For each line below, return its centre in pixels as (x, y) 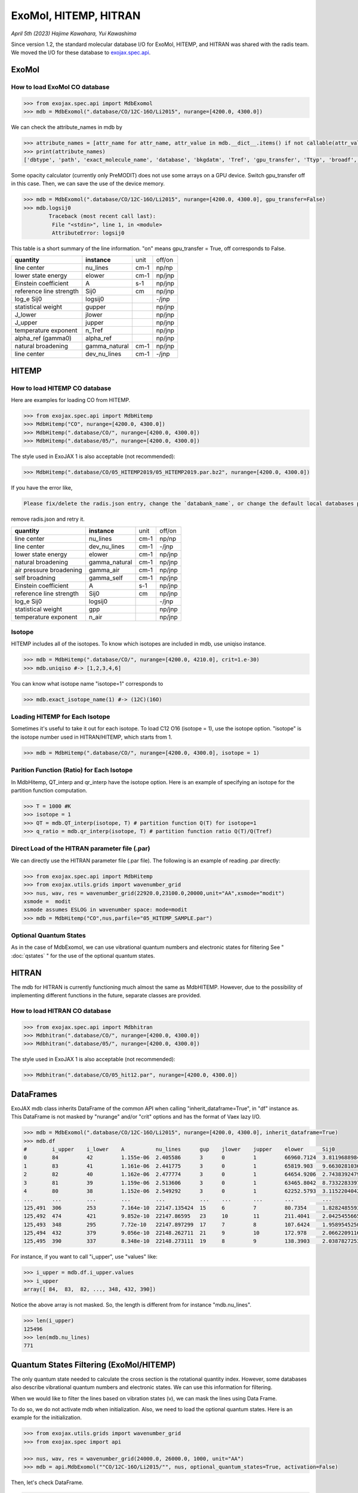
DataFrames (34, 1094)
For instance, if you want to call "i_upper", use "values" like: (84, 1257)
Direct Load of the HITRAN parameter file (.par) (81, 849)
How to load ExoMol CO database (60, 87)
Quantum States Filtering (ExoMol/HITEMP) (93, 1365)
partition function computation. (49, 790)
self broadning (35, 577)
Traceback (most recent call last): (102, 216)
